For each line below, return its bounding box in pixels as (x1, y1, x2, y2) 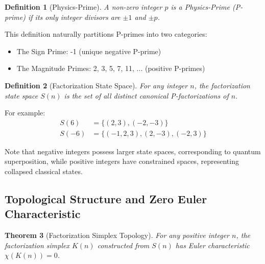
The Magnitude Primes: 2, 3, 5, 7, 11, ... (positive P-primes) (16, 63, 205, 74)
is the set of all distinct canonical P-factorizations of (64, 90, 229, 101)
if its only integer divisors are (28, 11, 121, 22)
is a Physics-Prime (171, 2, 230, 12)
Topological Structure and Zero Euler (5, 190, 207, 206)
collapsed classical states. (5, 166, 83, 176)
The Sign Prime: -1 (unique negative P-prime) (16, 45, 161, 56)
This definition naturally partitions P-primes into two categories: (5, 29, 207, 39)
